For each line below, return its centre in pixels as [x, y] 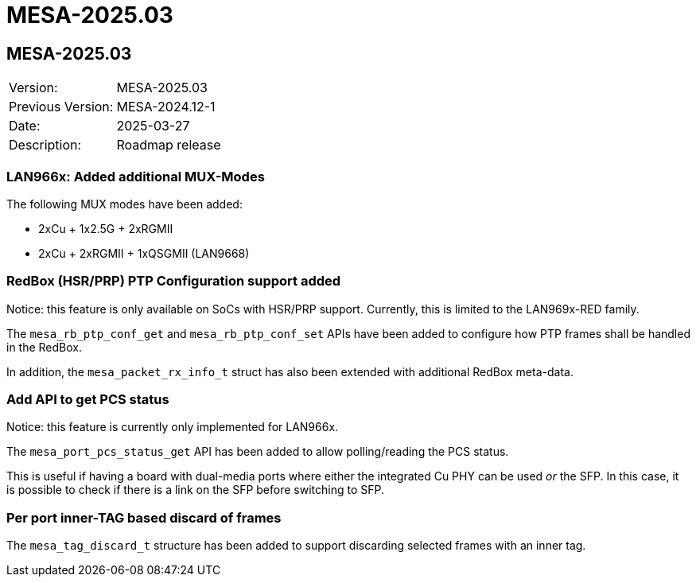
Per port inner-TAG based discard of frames [144, 517]
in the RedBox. [45, 347]
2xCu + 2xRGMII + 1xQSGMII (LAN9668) [144, 253]
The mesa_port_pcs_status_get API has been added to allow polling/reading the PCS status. [258, 452]
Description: [45, 145]
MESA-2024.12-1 [166, 107]
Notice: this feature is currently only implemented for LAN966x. [173, 427]
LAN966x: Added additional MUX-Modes [136, 176]
